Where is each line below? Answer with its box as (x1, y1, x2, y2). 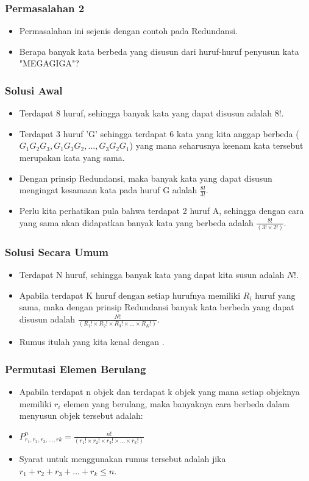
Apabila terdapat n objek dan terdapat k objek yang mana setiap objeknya (19, 385, 300, 398)
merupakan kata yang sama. (19, 151, 125, 163)
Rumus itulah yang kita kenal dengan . (19, 335, 165, 348)
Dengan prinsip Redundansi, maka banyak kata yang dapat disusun (19, 171, 272, 184)
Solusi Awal (5, 82, 63, 98)
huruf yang (255, 288, 296, 301)
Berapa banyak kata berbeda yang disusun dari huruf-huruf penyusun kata (19, 45, 299, 57)
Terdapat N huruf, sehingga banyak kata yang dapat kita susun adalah (19, 268, 285, 281)
